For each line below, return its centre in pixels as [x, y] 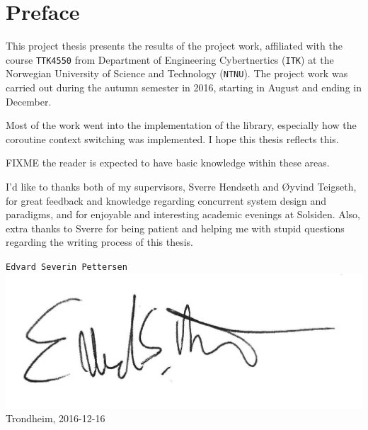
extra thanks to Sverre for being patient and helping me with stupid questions [175, 228]
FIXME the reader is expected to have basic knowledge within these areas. [168, 163]
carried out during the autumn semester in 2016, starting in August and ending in [184, 87]
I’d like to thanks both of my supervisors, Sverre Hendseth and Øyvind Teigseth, [181, 186]
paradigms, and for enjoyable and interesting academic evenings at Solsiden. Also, [183, 214]
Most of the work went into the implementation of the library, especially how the [181, 125]
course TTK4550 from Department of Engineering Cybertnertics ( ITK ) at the [170, 59]
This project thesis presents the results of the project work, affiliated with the [174, 46]
